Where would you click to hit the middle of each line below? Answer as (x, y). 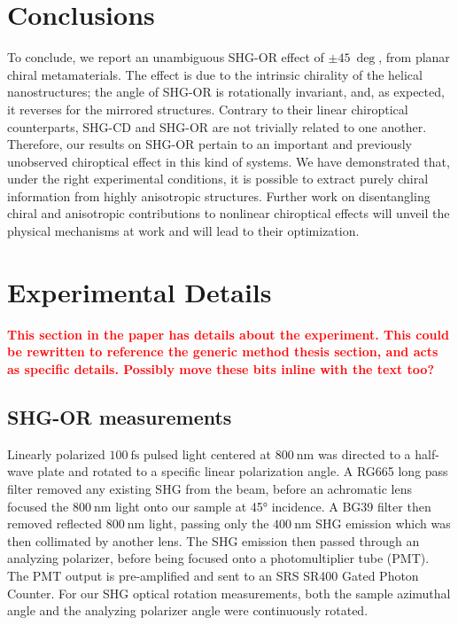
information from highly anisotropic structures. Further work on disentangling (219, 195)
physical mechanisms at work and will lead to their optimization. (183, 231)
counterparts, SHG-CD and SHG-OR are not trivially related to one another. (217, 126)
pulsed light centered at (207, 453)
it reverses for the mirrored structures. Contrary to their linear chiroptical (208, 109)
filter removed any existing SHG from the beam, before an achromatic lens (210, 488)
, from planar (414, 57)
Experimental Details (140, 291)
